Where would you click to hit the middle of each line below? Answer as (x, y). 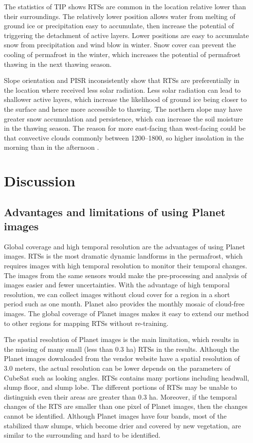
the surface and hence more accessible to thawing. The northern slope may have (123, 109)
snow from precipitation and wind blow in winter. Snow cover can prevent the (120, 45)
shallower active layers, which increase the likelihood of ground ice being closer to (126, 99)
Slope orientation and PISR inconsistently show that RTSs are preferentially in (122, 80)
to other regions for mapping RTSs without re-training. (86, 323)
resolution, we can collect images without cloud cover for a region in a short (117, 294)
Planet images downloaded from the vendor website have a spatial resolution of (122, 358)
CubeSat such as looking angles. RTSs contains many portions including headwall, (126, 377)
